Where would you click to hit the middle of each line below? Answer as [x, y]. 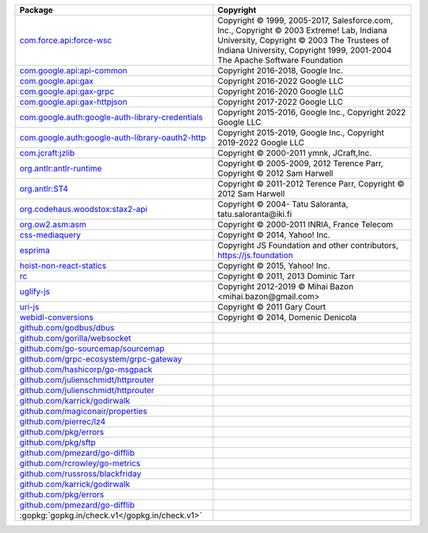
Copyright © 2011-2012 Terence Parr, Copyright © [311, 184]
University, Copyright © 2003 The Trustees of [304, 40]
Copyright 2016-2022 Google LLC [281, 81]
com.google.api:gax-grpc [67, 91]
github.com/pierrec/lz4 [63, 421]
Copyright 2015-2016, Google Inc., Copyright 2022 [312, 112]
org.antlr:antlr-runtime [61, 168]
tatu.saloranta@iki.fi [255, 214]
